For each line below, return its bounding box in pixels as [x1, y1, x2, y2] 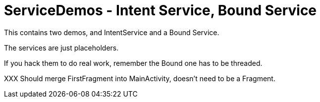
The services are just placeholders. [4, 43, 119, 52]
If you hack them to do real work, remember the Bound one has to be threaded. [4, 58, 263, 67]
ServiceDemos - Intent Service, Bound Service [4, 2, 317, 19]
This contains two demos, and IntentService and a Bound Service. [4, 28, 219, 37]
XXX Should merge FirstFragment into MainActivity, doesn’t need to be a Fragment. [4, 74, 275, 83]
